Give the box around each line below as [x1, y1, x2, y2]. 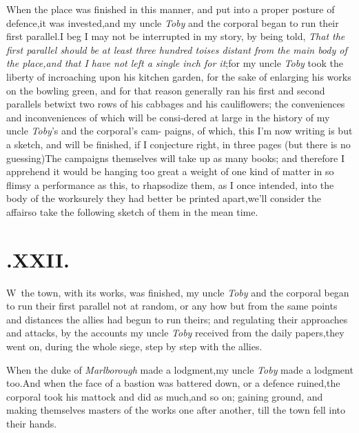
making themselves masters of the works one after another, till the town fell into [6, 403, 346, 417]
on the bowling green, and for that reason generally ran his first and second [6, 83, 325, 97]
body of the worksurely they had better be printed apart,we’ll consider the [6, 191, 321, 205]
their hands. [6, 416, 57, 430]
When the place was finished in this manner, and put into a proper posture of [6, 2, 335, 16]
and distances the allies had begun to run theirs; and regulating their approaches [6, 312, 348, 326]
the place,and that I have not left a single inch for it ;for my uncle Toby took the [6, 56, 343, 70]
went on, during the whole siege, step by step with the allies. [6, 339, 263, 353]
